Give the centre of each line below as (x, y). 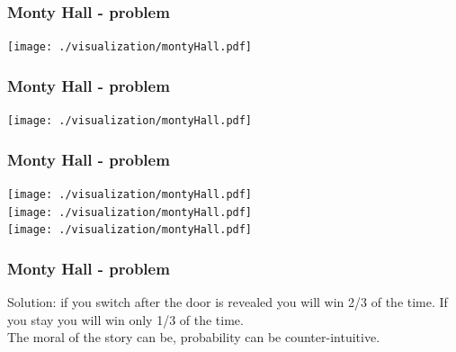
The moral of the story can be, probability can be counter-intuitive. (194, 337)
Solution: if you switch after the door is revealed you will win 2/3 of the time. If (228, 302)
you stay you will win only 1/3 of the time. (125, 319)
